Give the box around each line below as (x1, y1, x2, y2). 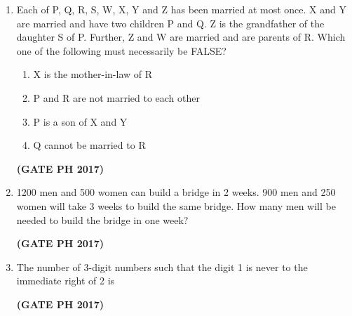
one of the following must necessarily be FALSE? (16, 43, 226, 58)
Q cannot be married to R (33, 138, 146, 152)
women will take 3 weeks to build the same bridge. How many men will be (16, 198, 336, 213)
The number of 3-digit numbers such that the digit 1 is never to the (16, 259, 308, 274)
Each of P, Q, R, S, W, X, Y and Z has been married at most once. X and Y (16, 2, 346, 16)
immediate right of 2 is (16, 273, 115, 288)
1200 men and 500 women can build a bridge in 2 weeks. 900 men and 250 (16, 185, 336, 199)
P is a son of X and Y (33, 114, 128, 129)
